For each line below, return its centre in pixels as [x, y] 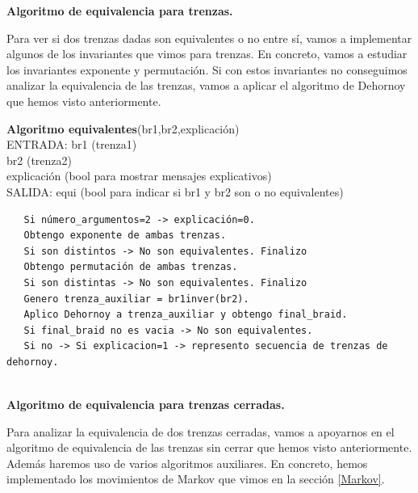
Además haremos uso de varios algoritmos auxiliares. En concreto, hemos [187, 463]
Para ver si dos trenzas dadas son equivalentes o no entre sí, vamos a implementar [209, 38]
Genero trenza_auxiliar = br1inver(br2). [136, 299]
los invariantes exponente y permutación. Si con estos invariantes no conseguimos [207, 69]
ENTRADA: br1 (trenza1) [72, 144]
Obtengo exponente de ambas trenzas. [125, 236]
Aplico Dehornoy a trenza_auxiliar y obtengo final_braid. [186, 315]
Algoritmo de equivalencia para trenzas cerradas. [146, 405]
